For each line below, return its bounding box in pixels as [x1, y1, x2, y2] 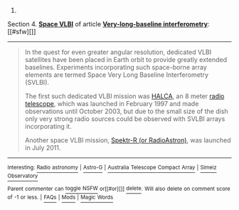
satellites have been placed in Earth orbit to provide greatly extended [24, 56, 228, 63]
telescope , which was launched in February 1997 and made [24, 100, 199, 107]
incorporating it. [24, 122, 73, 130]
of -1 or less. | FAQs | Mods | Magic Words [7, 194, 114, 201]
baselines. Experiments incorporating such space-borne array [24, 63, 208, 71]
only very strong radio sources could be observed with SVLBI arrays [24, 115, 225, 123]
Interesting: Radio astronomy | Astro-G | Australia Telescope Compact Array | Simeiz [7, 164, 217, 171]
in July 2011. [24, 144, 61, 152]
